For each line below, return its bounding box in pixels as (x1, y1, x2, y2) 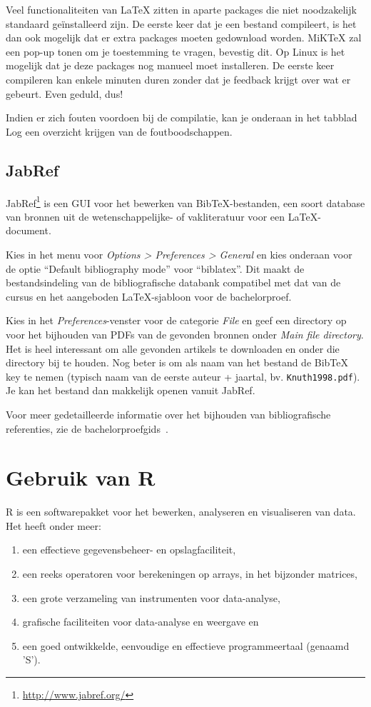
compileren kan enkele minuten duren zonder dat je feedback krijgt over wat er (6, 71, 351, 86)
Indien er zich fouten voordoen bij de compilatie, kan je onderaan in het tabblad (6, 110, 357, 125)
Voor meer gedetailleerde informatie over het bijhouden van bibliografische (6, 406, 331, 421)
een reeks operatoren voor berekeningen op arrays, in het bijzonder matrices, (22, 566, 357, 581)
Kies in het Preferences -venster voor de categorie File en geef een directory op (6, 313, 347, 328)
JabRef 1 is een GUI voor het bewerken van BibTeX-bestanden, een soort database (6, 193, 365, 210)
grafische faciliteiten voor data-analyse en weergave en (22, 614, 259, 629)
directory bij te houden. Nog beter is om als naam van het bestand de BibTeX (6, 355, 349, 370)
